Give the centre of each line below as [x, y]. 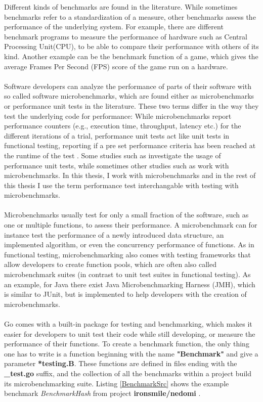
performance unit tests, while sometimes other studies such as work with [117, 165]
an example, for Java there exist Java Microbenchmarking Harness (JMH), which [130, 284]
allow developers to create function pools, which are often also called [110, 264]
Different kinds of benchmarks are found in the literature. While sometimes [121, 7]
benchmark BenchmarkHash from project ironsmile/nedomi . [102, 393]
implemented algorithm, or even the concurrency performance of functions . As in [129, 244]
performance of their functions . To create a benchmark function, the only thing [127, 344]
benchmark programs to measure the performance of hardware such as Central [126, 36]
